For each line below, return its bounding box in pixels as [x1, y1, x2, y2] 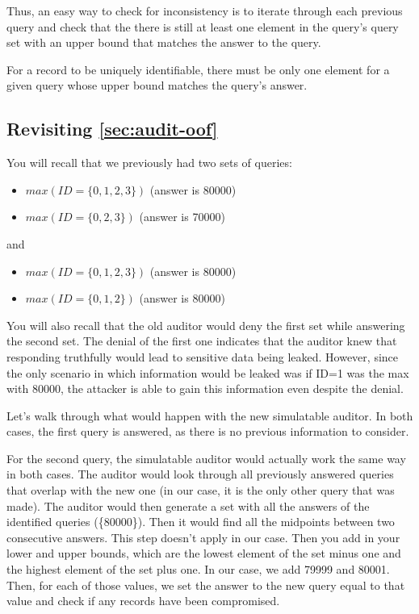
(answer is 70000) [139, 208, 225, 225]
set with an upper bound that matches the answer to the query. [6, 34, 321, 51]
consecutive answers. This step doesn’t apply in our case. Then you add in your [6, 528, 400, 545]
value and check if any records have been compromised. [6, 592, 280, 609]
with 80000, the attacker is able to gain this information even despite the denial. [6, 380, 404, 397]
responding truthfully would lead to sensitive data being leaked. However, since [6, 348, 398, 365]
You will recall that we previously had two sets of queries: [6, 154, 292, 171]
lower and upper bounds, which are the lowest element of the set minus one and [6, 545, 401, 562]
